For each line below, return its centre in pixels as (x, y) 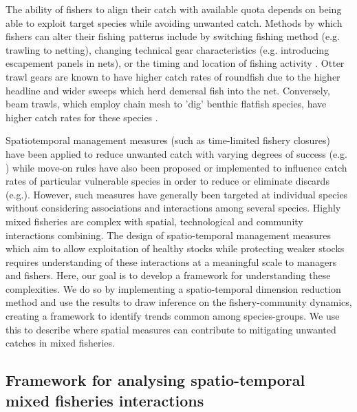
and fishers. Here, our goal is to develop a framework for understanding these (168, 275)
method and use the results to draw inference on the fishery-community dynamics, (179, 302)
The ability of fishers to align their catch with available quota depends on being (174, 9)
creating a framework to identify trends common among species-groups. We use (173, 316)
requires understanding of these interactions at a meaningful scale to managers (171, 261)
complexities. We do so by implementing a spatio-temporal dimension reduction (173, 288)
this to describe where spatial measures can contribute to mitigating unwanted (171, 329)
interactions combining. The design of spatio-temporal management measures (168, 235)
